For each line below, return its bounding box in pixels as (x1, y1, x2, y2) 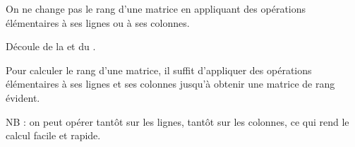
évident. (6, 90, 40, 105)
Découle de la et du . (6, 39, 96, 54)
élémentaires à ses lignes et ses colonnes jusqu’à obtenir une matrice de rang (6, 76, 335, 91)
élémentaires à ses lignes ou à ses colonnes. (6, 15, 190, 30)
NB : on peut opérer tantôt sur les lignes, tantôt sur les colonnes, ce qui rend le (6, 114, 349, 129)
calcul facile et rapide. (6, 128, 101, 143)
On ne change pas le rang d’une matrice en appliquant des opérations (6, 1, 306, 16)
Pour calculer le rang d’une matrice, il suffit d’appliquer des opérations (6, 62, 312, 77)
